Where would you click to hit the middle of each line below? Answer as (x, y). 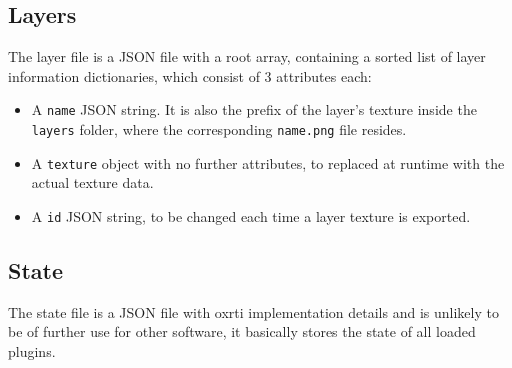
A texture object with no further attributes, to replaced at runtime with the (268, 162)
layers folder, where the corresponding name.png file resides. (219, 129)
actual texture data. (92, 182)
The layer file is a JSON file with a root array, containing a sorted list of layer (247, 56)
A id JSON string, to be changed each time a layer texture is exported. (251, 215)
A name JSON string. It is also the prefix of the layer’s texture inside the (254, 109)
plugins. (32, 351)
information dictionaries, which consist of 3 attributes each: (190, 75)
